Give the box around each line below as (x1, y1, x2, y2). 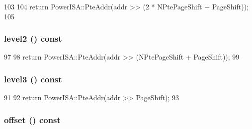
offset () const (4, 113, 61, 126)
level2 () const (4, 32, 62, 45)
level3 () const (4, 72, 62, 85)
